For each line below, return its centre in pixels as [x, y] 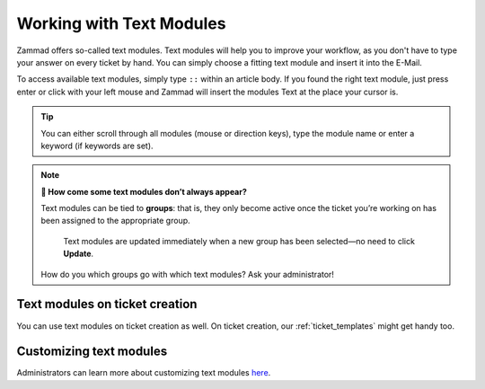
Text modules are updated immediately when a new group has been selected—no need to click [239, 241]
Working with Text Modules [121, 23]
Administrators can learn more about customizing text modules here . [144, 373]
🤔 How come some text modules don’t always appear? [144, 191]
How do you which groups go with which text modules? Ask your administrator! [187, 274]
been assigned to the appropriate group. [115, 221]
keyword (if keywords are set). [97, 146]
